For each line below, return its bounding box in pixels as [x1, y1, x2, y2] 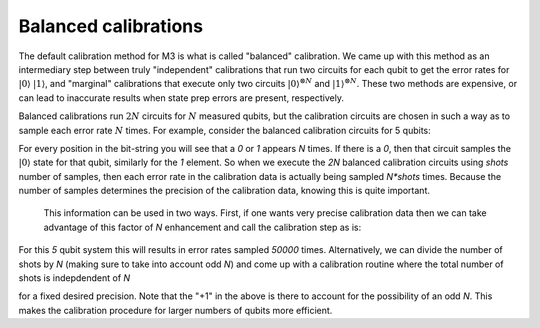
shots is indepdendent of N [18, 272, 131, 284]
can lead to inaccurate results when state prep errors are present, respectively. [18, 91, 345, 104]
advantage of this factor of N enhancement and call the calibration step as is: [43, 221, 362, 233]
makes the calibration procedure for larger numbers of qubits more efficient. [18, 304, 333, 316]
